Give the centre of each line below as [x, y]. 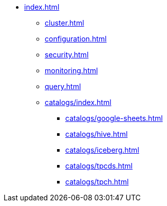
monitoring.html [71, 70]
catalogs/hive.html [97, 134]
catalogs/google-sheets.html [114, 118]
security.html [67, 55]
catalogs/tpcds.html [99, 166]
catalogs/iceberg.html [102, 150]
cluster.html [64, 23]
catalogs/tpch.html [97, 182]
